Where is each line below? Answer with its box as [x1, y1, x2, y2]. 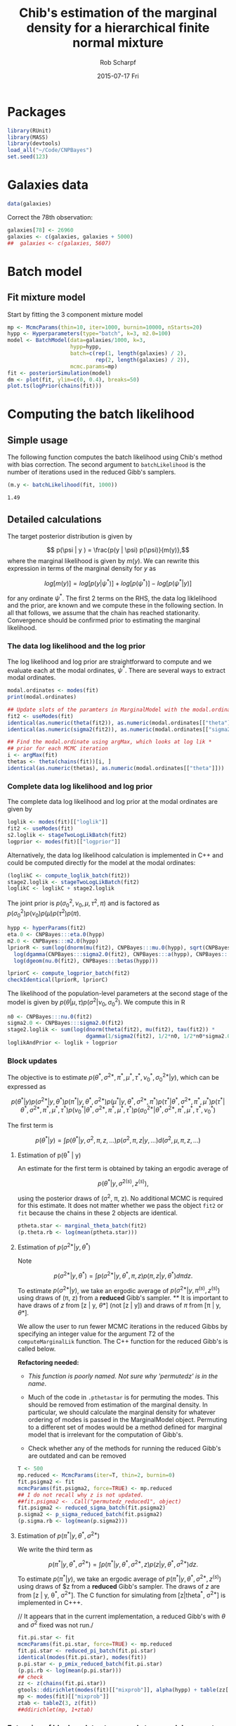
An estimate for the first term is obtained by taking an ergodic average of [17, 1164, 229, 1173]
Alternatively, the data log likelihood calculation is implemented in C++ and [7, 850, 223, 859]
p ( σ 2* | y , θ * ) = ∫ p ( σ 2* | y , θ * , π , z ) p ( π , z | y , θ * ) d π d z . [53, 1270, 193, 1280]
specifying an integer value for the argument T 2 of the [17, 1330, 175, 1338]
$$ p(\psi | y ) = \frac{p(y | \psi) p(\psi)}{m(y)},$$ [46, 546, 190, 554]
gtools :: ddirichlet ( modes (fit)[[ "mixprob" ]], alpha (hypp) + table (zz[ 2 [17, 1687, 232, 1694]
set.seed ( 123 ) [7, 153, 49, 160]
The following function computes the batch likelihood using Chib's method [7, 453, 223, 462]
